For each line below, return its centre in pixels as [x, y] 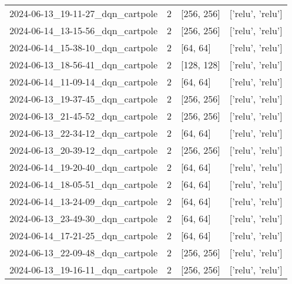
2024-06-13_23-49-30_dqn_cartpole [84, 218]
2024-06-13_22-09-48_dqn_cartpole [84, 252]
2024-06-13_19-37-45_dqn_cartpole [84, 99]
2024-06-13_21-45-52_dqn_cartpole [84, 116]
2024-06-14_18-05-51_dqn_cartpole [84, 184]
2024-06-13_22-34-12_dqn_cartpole [84, 133]
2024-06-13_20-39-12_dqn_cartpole [84, 150]
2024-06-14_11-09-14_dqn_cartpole [84, 82]
